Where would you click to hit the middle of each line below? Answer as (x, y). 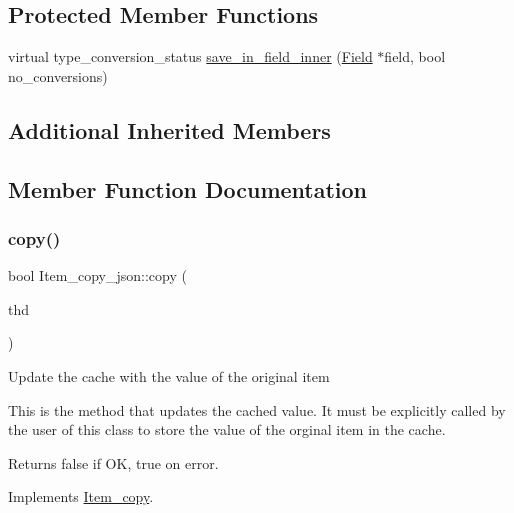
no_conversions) (58, 75)
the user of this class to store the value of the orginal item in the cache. (227, 429)
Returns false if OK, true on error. (113, 462)
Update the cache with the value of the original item (169, 375)
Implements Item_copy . (81, 496)
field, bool (415, 56)
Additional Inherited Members (169, 129)
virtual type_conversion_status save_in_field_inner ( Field (190, 56)
